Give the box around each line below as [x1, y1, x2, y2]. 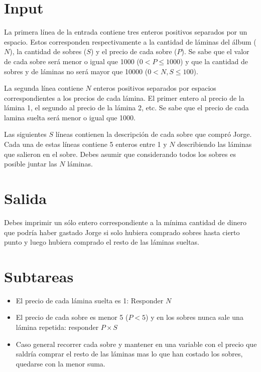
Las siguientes [4, 129, 47, 139]
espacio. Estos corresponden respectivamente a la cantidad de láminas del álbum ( [4, 36, 256, 47]
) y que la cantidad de [180, 56, 248, 66]
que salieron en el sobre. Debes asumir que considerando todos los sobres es [4, 148, 236, 159]
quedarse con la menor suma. [16, 358, 105, 368]
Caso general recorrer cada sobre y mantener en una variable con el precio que [16, 338, 257, 349]
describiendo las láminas [177, 139, 252, 149]
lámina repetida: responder [16, 322, 99, 332]
